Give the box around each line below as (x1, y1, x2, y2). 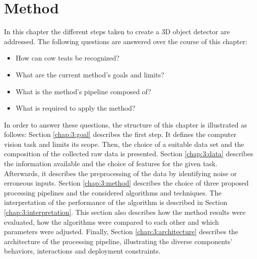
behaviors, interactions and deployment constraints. (4, 246, 161, 256)
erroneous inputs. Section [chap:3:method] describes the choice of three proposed (4, 178, 249, 188)
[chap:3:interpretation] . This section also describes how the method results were (4, 207, 246, 217)
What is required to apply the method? (15, 103, 135, 113)
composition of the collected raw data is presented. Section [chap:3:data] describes (4, 148, 254, 159)
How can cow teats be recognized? (15, 53, 120, 63)
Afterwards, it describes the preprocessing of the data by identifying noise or (4, 168, 237, 178)
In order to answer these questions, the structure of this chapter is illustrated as (4, 119, 247, 129)
